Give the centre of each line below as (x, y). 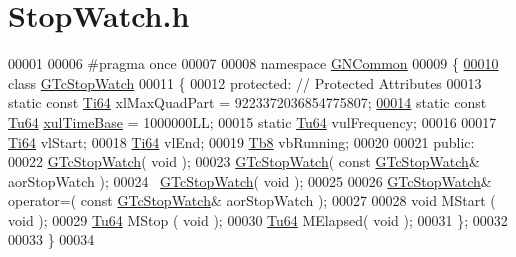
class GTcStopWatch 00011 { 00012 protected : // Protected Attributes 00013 (245, 82)
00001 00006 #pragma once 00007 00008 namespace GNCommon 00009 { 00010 (253, 63)
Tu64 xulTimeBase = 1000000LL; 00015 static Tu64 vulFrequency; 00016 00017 (252, 121)
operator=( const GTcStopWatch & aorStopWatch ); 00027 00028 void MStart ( (252, 200)
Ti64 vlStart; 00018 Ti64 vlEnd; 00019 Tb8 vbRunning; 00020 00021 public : (241, 141)
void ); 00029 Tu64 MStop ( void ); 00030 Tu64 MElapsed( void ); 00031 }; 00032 (258, 219)
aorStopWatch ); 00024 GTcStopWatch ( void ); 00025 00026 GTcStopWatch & (250, 180)
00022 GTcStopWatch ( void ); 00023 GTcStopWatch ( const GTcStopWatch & (244, 161)
